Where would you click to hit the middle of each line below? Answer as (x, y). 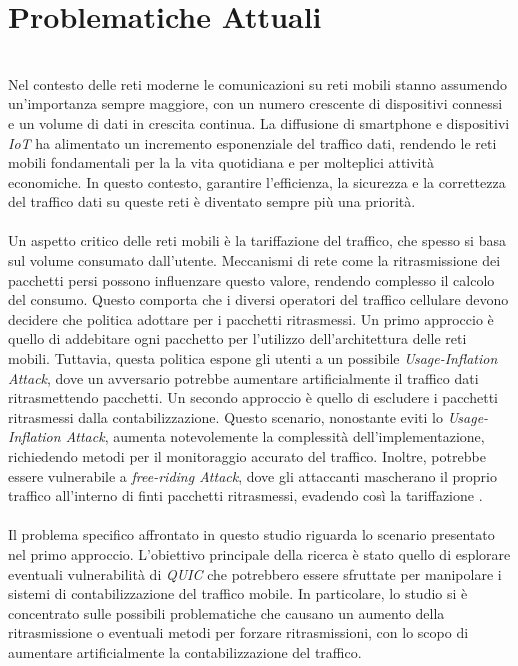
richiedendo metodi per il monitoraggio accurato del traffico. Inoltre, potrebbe (247, 456)
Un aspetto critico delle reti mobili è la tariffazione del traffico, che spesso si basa (257, 240)
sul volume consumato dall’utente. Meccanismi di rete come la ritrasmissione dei (254, 260)
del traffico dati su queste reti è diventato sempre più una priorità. (212, 201)
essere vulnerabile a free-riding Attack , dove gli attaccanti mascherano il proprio (252, 475)
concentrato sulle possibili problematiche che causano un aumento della (226, 612)
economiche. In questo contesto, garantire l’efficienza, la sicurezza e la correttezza (257, 181)
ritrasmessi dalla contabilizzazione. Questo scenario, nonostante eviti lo (225, 416)
